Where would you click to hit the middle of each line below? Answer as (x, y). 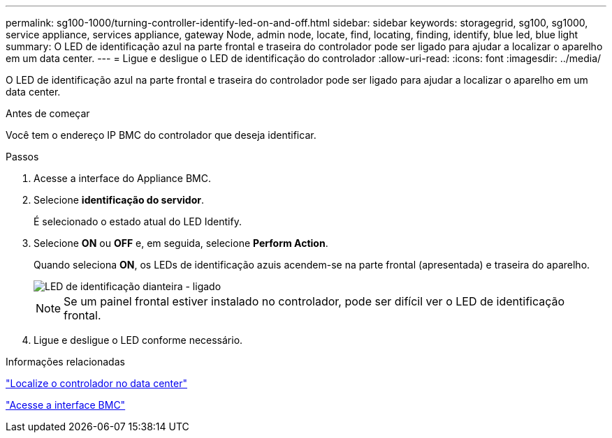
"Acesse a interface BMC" (66, 405)
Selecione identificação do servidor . (119, 200)
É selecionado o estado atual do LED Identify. (138, 221)
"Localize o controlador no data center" (96, 383)
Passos (22, 157)
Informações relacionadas (65, 362)
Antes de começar (48, 113)
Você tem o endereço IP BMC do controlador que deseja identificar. (161, 135)
